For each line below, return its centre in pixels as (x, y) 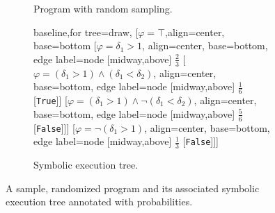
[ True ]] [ (50, 100)
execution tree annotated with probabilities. (99, 202)
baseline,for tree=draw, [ (86, 32)
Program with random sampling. (103, 8)
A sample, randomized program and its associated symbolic (133, 188)
